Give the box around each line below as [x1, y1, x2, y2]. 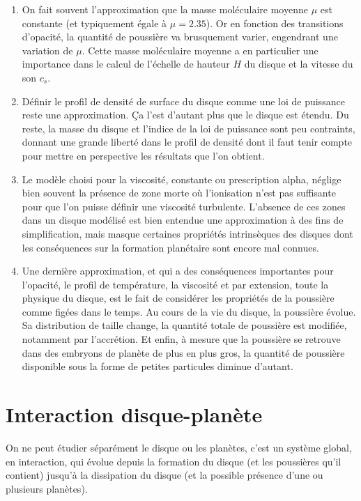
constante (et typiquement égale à [22, 15, 167, 30]
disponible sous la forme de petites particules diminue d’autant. [22, 359, 293, 373]
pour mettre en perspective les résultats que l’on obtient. [22, 148, 265, 162]
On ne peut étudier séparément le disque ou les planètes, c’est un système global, [6, 440, 352, 454]
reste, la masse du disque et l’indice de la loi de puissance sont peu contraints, [22, 121, 355, 135]
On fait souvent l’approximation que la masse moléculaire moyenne [22, 2, 308, 16]
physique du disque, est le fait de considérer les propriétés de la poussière [22, 291, 335, 305]
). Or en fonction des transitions [206, 15, 344, 30]
